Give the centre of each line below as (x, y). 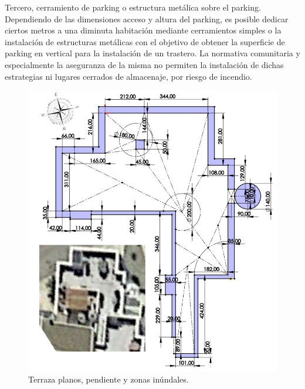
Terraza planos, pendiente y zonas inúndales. (109, 379)
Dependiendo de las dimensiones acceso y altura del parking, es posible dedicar (147, 18)
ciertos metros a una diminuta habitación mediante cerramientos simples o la (143, 30)
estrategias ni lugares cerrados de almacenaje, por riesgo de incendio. (128, 76)
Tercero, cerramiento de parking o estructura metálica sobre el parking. (133, 7)
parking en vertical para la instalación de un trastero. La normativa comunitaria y (152, 53)
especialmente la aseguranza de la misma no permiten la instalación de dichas (144, 64)
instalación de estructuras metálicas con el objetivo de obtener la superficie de (145, 41)
